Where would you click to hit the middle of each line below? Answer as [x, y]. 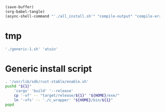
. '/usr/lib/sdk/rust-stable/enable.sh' [47, 82]
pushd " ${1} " [18, 86]
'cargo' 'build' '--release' [44, 91]
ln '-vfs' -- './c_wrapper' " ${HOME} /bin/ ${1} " [63, 100]
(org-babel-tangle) [25, 12]
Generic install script [49, 69]
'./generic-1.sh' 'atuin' [31, 49]
